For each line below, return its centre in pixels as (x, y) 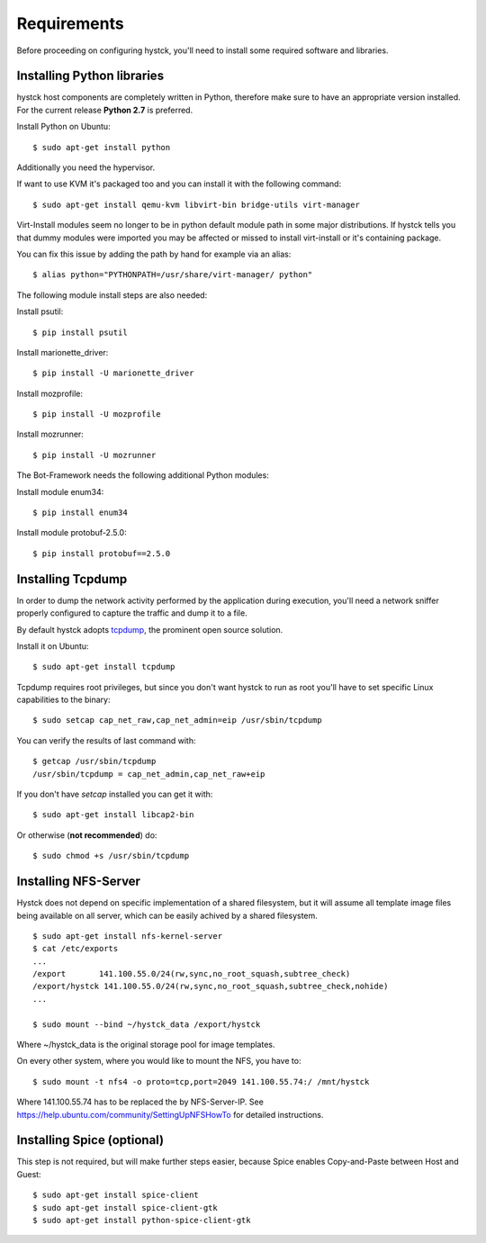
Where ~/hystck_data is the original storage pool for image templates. (146, 1045)
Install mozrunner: (50, 434)
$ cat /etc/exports (76, 949)
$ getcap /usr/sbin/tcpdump (94, 761)
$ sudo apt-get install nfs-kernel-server (128, 936)
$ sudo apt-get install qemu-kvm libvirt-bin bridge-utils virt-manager (196, 204)
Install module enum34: (60, 491)
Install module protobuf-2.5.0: (72, 533)
